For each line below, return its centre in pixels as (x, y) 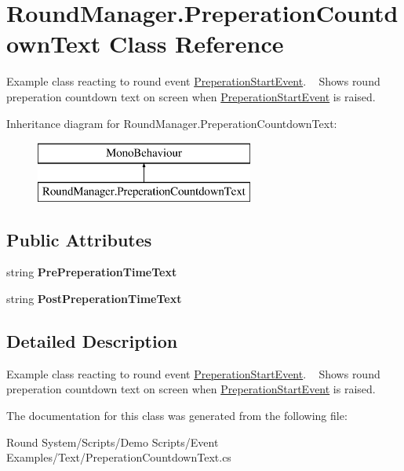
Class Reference (197, 44)
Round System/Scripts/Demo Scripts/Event (113, 442)
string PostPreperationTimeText (94, 299)
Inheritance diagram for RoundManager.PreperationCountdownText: (172, 123)
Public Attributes (79, 239)
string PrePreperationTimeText (92, 272)
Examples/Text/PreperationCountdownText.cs (119, 457)
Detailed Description (92, 341)
